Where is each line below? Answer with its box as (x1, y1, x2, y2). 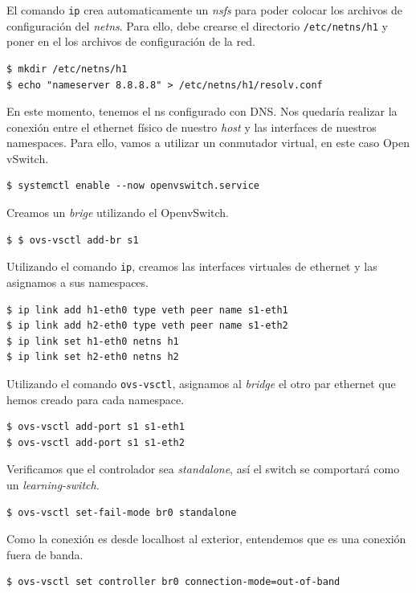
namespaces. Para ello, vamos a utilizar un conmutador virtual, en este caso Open (6, 134, 410, 151)
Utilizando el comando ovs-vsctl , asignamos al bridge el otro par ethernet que (6, 374, 396, 391)
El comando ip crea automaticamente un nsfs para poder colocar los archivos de (6, 2, 403, 18)
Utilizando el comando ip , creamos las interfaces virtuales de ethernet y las (6, 258, 377, 275)
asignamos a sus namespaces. (6, 273, 149, 290)
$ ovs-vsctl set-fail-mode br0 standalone (6, 506, 237, 518)
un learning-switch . (6, 476, 100, 493)
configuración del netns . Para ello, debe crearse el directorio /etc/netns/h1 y (6, 17, 388, 34)
